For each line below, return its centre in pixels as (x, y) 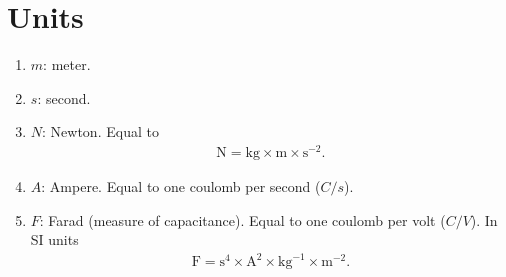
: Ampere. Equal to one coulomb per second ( (181, 186)
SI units (54, 239)
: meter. (67, 64)
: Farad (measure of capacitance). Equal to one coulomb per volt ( (242, 219)
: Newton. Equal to (100, 131)
